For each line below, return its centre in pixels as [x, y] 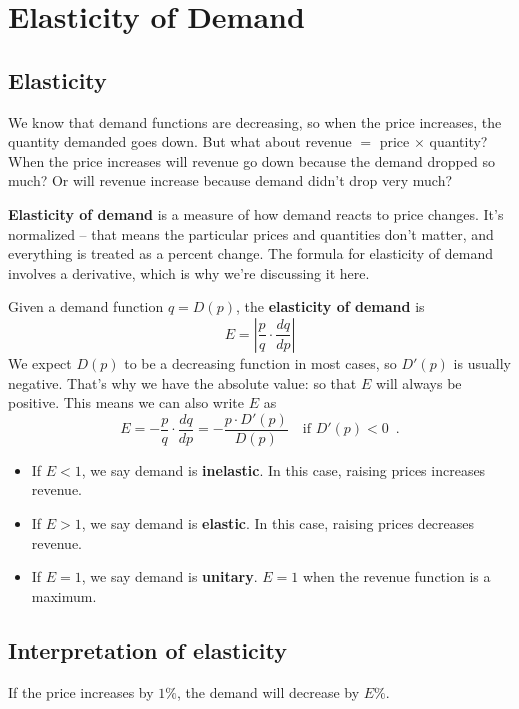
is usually [482, 362]
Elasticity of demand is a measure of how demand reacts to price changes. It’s [256, 213]
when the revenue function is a [396, 576]
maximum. [64, 595]
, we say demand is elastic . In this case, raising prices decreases [278, 522]
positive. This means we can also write [126, 402]
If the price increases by [81, 691]
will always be [418, 382]
